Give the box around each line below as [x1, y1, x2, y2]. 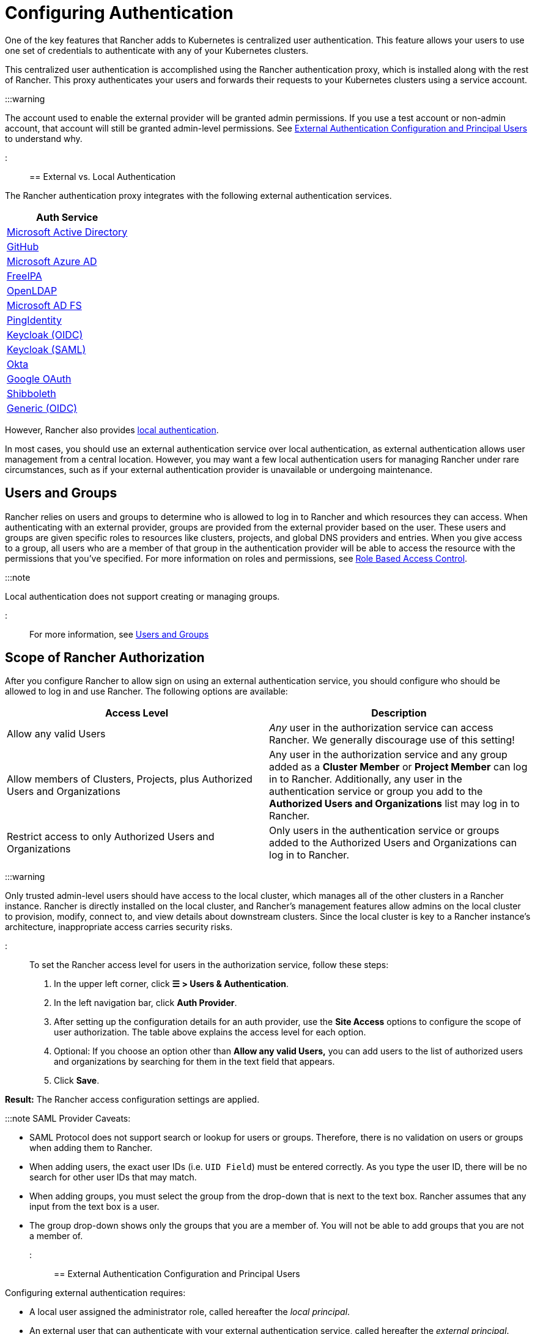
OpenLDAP [7, 284, 57, 297]
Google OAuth [7, 372, 72, 385]
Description [371, 707, 427, 720]
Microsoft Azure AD [7, 255, 97, 267]
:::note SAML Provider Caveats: [5, 1113, 131, 1124]
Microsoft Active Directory [7, 225, 128, 238]
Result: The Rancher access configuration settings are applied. [5, 1094, 260, 1105]
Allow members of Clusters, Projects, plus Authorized [7, 773, 253, 786]
